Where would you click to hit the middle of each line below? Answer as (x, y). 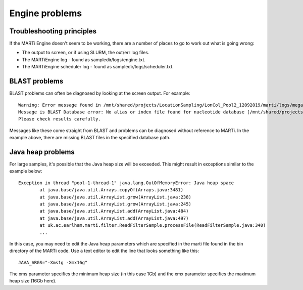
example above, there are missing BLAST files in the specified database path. (90, 138)
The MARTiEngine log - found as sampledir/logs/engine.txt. (84, 59)
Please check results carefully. (60, 119)
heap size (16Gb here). (33, 281)
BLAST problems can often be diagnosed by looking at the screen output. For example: (100, 93)
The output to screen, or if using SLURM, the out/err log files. (86, 53)
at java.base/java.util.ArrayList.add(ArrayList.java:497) (114, 218)
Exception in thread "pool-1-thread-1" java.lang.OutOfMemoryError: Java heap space (126, 183)
